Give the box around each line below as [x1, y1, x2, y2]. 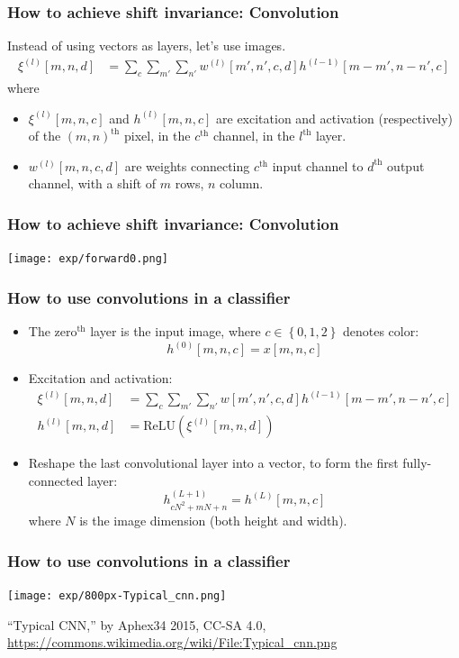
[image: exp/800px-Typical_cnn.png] [7, 589, 227, 602]
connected [28, 471, 84, 489]
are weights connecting [124, 156, 250, 175]
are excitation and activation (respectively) [216, 108, 454, 127]
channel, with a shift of [28, 174, 157, 193]
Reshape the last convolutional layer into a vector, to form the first [28, 453, 399, 472]
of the [28, 126, 61, 145]
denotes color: [342, 322, 419, 341]
